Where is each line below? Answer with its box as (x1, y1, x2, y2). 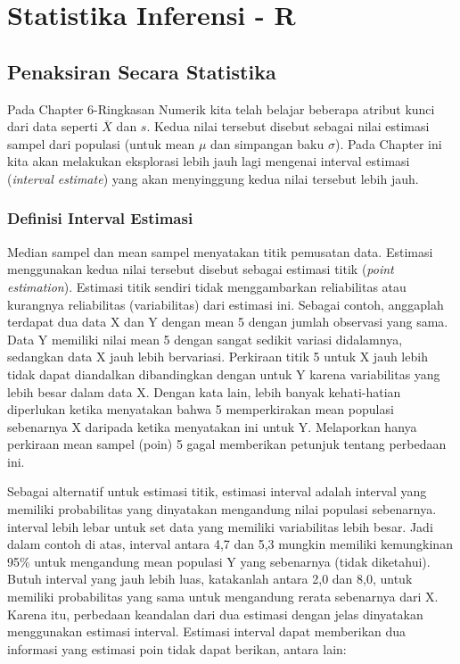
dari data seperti (7, 117, 98, 136)
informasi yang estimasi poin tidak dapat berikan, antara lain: (7, 639, 347, 658)
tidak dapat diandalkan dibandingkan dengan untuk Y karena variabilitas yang (7, 364, 440, 383)
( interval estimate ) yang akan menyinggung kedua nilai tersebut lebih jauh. (7, 169, 419, 187)
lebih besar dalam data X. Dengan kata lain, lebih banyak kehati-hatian (7, 382, 401, 401)
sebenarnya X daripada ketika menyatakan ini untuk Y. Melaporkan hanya (7, 417, 417, 436)
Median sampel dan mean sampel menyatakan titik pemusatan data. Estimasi (7, 242, 433, 261)
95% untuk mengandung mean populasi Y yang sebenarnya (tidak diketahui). (7, 552, 431, 570)
